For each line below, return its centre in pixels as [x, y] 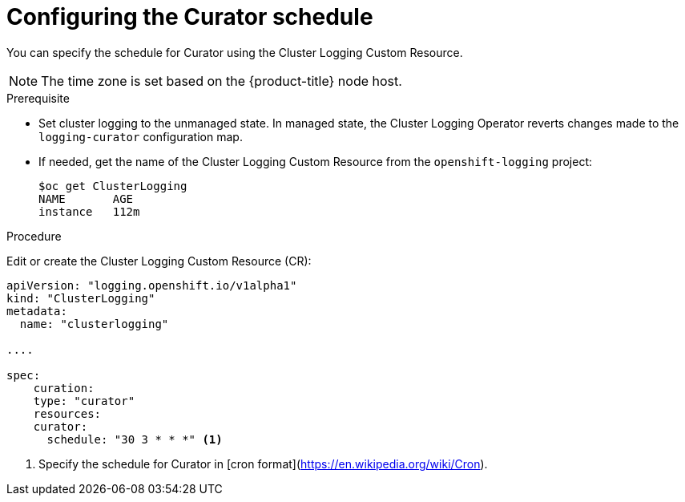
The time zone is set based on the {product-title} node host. [222, 81]
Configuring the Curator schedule [190, 17]
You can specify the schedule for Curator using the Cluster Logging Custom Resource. [235, 52]
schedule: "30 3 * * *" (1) [135, 439]
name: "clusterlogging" [94, 324]
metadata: [37, 311]
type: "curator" [84, 401]
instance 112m [89, 211]
